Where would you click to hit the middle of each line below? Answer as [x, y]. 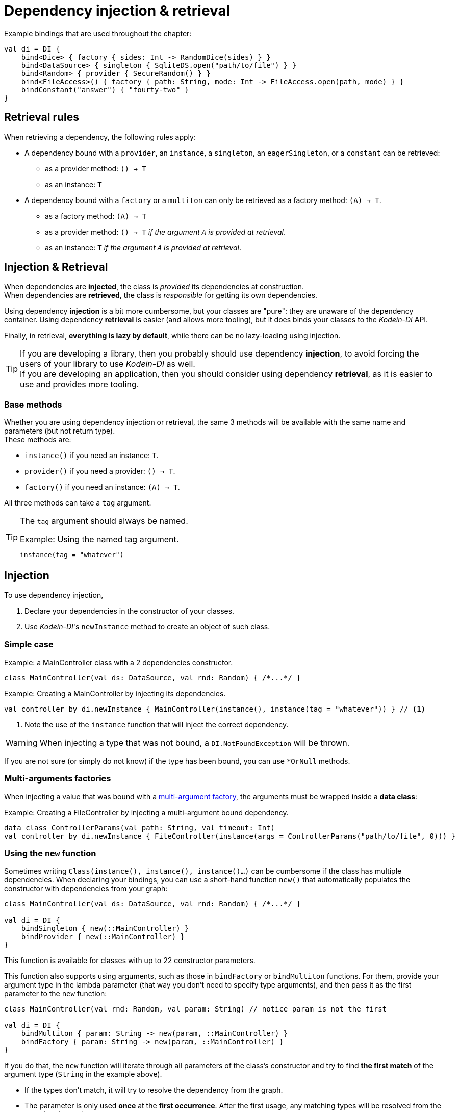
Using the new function [50, 853]
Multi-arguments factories [58, 779]
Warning [22, 742]
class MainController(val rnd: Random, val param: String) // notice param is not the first [196, 1009]
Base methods [33, 404]
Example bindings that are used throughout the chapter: [98, 33]
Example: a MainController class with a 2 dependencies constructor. [119, 662]
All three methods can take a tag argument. [78, 503]
